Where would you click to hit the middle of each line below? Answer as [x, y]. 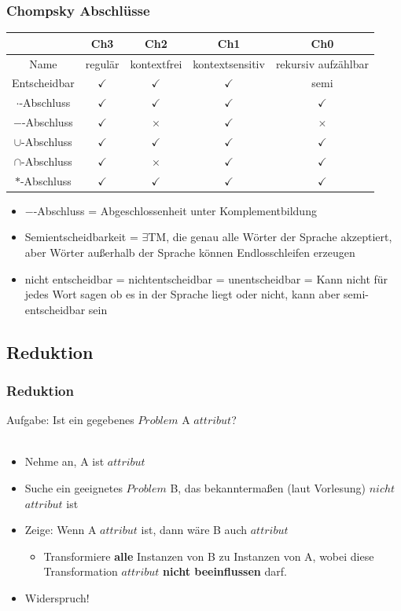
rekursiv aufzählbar [322, 63]
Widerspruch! [57, 598]
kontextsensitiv [229, 63]
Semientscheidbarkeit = [81, 237]
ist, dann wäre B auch [194, 530]
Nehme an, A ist [64, 461]
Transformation [81, 571]
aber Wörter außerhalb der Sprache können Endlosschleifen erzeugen [190, 252]
